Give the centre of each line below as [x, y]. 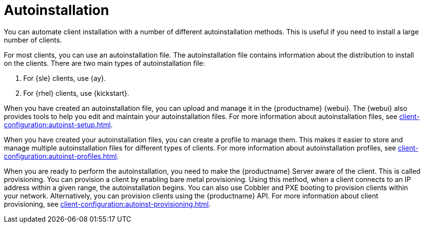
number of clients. [33, 40]
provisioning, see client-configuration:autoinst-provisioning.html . [107, 204]
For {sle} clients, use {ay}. [65, 78]
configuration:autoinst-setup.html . [58, 124]
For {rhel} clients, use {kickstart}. [76, 93]
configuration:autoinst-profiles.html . [61, 156]
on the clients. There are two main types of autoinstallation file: [105, 63]
